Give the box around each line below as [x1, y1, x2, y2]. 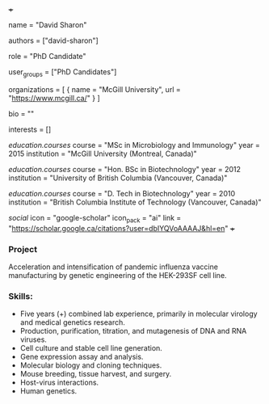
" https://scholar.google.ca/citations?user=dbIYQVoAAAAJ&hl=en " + [8, 223, 236, 233]
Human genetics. [19, 386, 78, 396]
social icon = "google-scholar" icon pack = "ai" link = [8, 213, 182, 225]
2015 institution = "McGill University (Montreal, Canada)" [8, 149, 198, 158]
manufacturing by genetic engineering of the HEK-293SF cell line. [8, 270, 228, 280]
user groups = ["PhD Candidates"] [8, 67, 117, 78]
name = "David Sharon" [8, 20, 87, 29]
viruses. [19, 335, 47, 344]
